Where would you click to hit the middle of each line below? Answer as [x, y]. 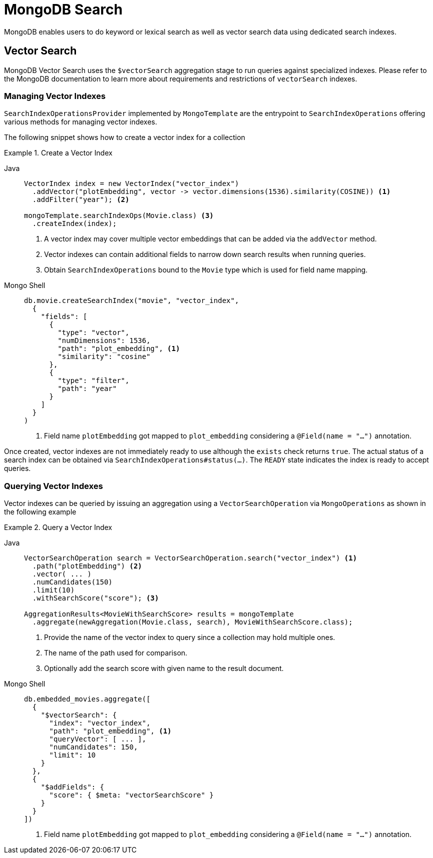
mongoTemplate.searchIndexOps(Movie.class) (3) [119, 216]
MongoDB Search [63, 9]
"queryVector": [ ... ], [98, 739]
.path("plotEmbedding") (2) [87, 566]
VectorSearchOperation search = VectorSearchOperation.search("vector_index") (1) [190, 558]
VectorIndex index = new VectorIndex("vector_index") [131, 184]
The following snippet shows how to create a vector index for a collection [125, 137]
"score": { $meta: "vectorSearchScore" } [131, 795]
